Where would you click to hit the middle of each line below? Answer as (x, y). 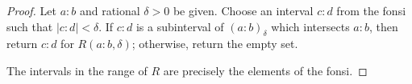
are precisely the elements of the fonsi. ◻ (265, 70)
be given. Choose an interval (243, 10)
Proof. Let (31, 10)
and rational (110, 10)
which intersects (310, 26)
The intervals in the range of (77, 70)
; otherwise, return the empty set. (215, 44)
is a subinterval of (180, 26)
